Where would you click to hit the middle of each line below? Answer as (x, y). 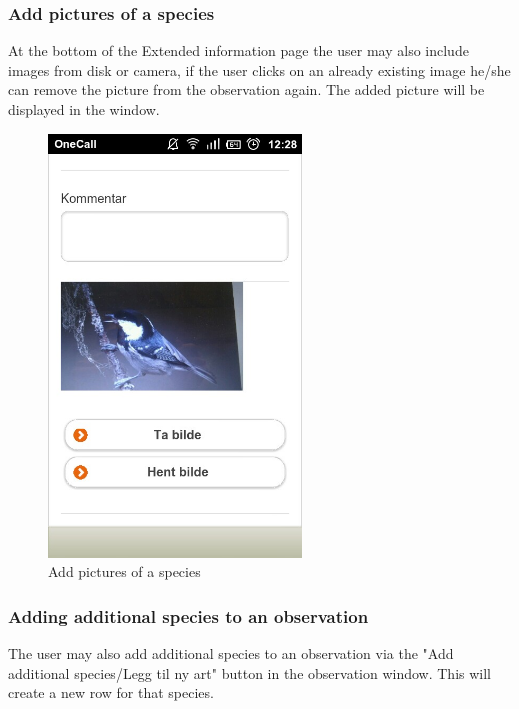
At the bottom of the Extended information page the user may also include (238, 50)
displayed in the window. (84, 109)
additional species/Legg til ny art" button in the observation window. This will (250, 672)
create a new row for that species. (111, 692)
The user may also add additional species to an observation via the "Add (231, 652)
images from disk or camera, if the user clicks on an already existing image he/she (259, 69)
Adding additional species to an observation (188, 615)
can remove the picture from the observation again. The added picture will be (246, 89)
